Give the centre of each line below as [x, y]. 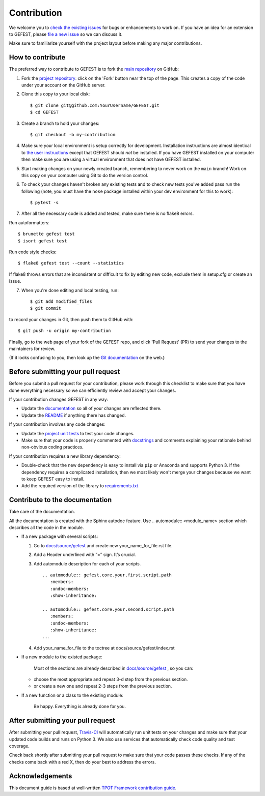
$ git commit [46, 308]
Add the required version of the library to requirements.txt [80, 486]
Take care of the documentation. [42, 512]
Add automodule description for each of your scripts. [87, 563]
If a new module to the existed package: [62, 657]
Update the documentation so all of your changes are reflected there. [92, 409]
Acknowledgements [40, 776]
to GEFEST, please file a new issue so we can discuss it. [66, 34]
